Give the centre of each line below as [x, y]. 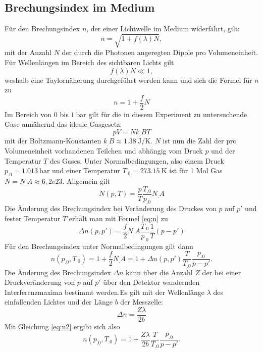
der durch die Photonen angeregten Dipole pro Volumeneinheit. [160, 52]
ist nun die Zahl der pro [200, 141]
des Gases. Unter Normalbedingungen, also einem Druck [137, 160]
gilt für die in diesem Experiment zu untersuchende [168, 114]
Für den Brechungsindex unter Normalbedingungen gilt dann [99, 246]
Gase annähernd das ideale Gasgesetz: [63, 124]
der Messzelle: [142, 302]
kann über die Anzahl [159, 272]
